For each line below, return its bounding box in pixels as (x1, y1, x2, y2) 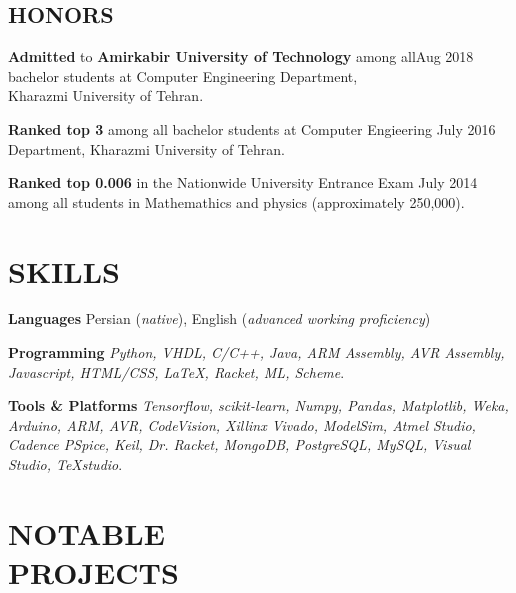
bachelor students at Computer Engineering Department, (8, 65, 358, 86)
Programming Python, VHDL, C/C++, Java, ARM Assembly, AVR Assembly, (8, 342, 505, 363)
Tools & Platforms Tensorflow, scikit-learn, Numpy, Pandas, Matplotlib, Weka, (8, 395, 509, 416)
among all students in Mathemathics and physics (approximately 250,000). (8, 191, 465, 212)
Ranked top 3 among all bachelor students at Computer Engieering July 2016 (8, 118, 496, 139)
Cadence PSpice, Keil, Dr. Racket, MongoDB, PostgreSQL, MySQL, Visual (8, 434, 471, 455)
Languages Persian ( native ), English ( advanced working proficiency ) (8, 308, 431, 329)
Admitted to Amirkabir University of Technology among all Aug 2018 (8, 46, 474, 67)
